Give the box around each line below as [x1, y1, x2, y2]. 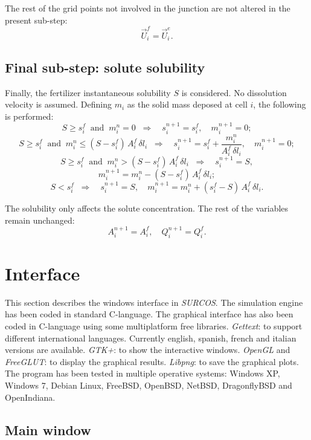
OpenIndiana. [5, 390, 56, 403]
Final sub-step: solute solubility [5, 57, 205, 76]
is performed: [5, 109, 54, 122]
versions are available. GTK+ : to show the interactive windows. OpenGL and [5, 343, 290, 356]
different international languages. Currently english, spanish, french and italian [5, 331, 297, 344]
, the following [253, 98, 306, 111]
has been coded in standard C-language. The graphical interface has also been [5, 308, 293, 320]
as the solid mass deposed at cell [127, 98, 248, 111]
